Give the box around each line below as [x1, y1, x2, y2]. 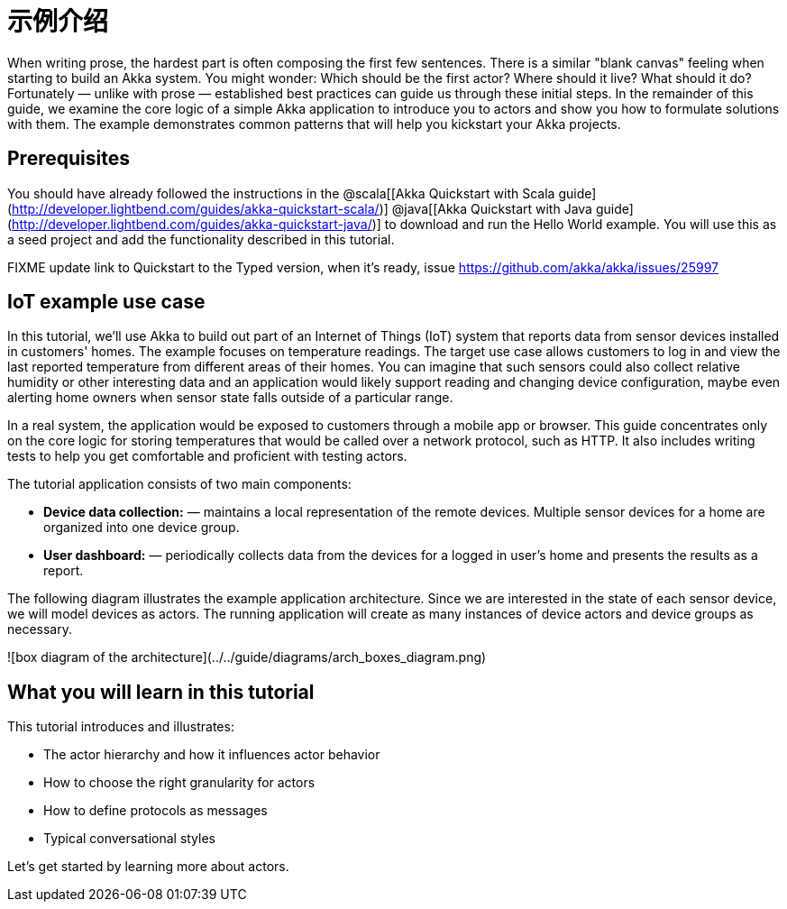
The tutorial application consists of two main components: [7, 476, 352, 492]
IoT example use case [7, 290, 206, 314]
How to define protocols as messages [43, 803, 268, 819]
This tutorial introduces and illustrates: [7, 719, 234, 735]
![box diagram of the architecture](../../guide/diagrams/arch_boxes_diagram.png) [7, 649, 487, 666]
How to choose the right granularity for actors [43, 775, 316, 791]
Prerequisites [7, 147, 130, 170]
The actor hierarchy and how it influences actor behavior [43, 747, 380, 763]
